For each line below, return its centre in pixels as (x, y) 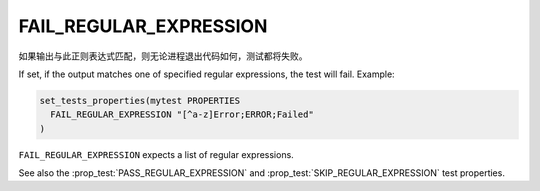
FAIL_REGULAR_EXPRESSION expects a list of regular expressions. (156, 154)
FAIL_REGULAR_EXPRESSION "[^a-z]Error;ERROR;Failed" (182, 114)
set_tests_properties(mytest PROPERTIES (139, 100)
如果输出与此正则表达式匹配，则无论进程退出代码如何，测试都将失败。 (163, 56)
